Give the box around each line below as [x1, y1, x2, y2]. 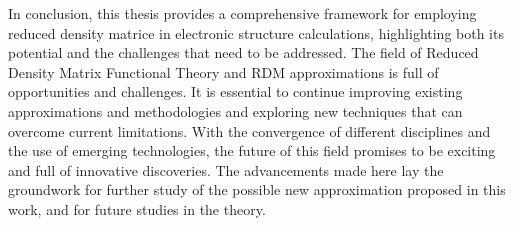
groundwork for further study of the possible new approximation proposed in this [8, 179, 506, 200]
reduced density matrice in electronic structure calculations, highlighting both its [8, 22, 504, 43]
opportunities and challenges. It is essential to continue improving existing [8, 81, 463, 102]
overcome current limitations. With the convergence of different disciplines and [8, 120, 491, 141]
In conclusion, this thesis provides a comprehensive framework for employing [8, 3, 477, 23]
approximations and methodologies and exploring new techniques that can [8, 100, 463, 121]
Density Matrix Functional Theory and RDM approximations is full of [8, 61, 439, 82]
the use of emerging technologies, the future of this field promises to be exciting [8, 140, 496, 161]
